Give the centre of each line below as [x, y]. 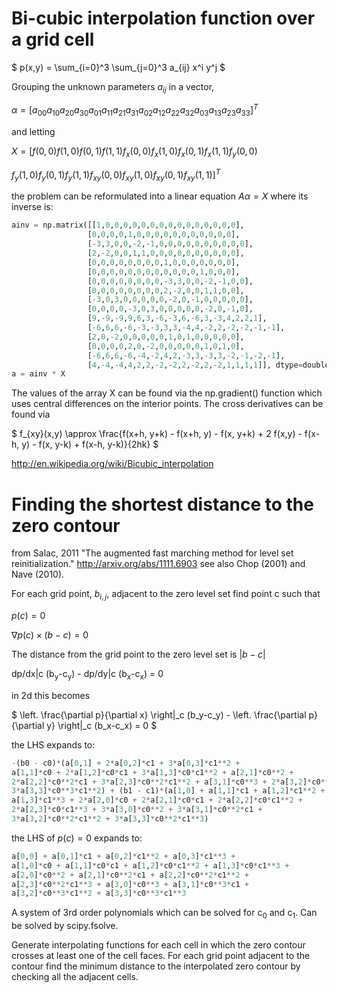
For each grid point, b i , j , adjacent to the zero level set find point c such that [166, 595]
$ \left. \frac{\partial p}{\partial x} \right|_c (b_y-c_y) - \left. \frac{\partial [159, 714]
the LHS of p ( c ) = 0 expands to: [77, 838]
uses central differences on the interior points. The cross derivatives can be [167, 404]
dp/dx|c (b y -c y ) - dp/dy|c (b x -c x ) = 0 [87, 675]
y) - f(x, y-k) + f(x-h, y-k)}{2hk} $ [90, 444]
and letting [33, 132]
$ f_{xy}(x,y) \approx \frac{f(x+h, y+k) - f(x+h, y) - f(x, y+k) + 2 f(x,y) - [157, 434]
